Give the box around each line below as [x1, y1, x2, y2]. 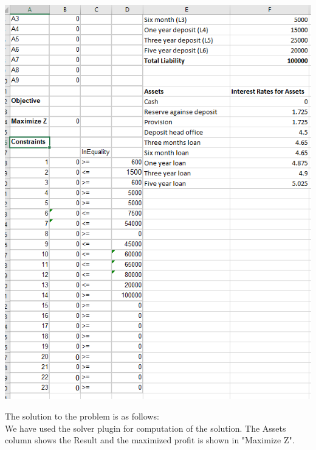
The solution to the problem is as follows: [5, 410, 159, 423]
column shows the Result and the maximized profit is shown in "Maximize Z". [5, 434, 295, 446]
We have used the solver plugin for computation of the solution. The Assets [5, 421, 286, 434]
